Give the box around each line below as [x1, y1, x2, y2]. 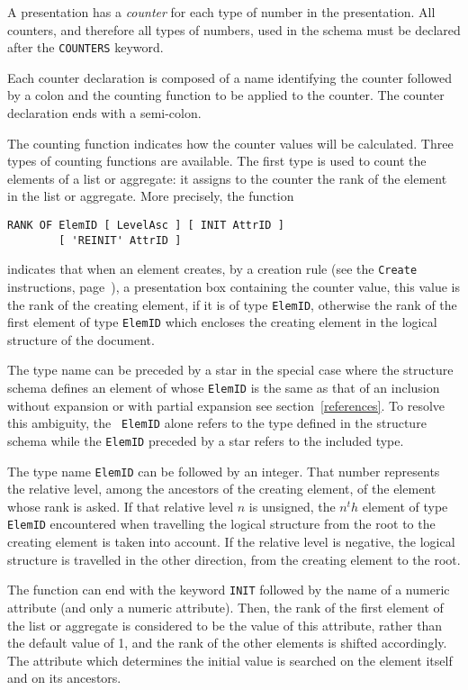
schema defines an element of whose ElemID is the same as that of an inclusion [7, 378, 440, 397]
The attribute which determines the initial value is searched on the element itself [7, 650, 453, 669]
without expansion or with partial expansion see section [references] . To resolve [7, 395, 445, 414]
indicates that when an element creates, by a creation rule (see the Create [7, 259, 418, 278]
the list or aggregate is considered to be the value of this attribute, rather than [7, 615, 443, 634]
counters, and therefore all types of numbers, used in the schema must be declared [7, 20, 461, 39]
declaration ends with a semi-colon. [7, 104, 202, 123]
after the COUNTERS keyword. [7, 38, 164, 57]
